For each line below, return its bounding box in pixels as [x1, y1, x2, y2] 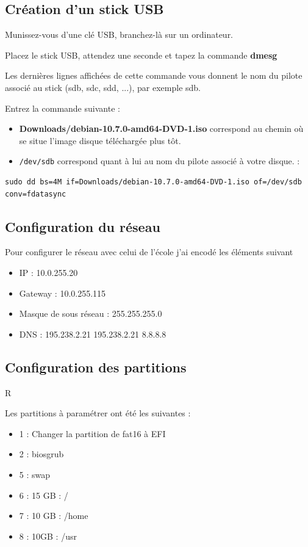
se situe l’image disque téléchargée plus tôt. [19, 134, 181, 147]
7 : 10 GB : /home [19, 509, 88, 522]
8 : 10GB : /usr [19, 529, 77, 542]
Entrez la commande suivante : [5, 101, 120, 114]
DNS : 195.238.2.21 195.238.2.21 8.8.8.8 [19, 327, 167, 340]
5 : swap [19, 468, 51, 480]
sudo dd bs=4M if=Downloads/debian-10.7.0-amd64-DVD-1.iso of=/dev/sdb [5, 178, 302, 187]
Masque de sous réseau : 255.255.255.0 [19, 307, 162, 320]
